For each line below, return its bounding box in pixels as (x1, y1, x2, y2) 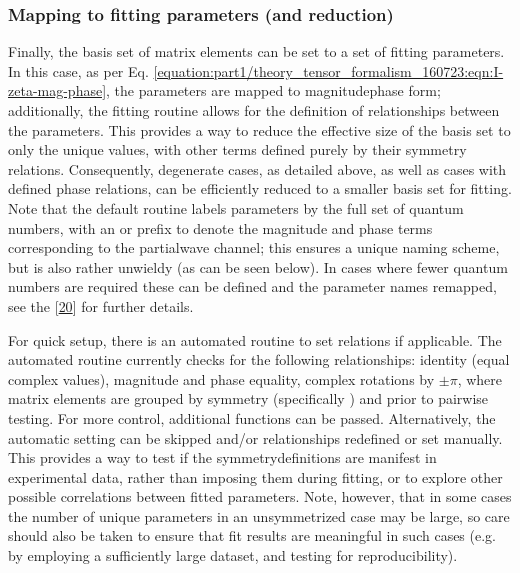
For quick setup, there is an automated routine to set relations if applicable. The (8, 329, 502, 350)
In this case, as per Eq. (8, 60, 149, 81)
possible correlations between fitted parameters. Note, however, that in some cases (8, 486, 512, 507)
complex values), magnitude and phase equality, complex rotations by (8, 368, 435, 389)
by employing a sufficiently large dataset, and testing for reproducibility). (8, 545, 458, 566)
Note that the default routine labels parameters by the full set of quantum (8, 197, 464, 218)
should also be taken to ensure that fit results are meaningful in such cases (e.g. (8, 525, 496, 546)
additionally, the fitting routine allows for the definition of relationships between (8, 100, 500, 120)
